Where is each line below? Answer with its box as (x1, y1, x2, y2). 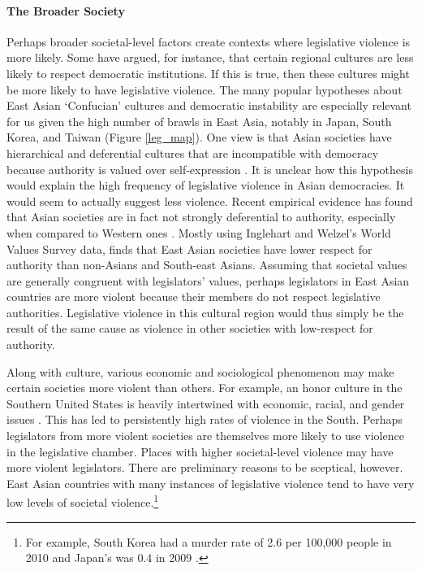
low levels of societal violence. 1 (6, 491, 159, 511)
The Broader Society (6, 2, 125, 19)
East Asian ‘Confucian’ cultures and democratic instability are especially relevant (6, 97, 411, 114)
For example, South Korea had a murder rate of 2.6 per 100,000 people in (25, 533, 392, 550)
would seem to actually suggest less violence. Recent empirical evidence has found (6, 192, 413, 209)
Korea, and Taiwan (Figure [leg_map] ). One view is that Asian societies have (6, 129, 392, 146)
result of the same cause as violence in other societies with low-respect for (6, 320, 373, 337)
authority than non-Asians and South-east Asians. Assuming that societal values (6, 256, 407, 273)
